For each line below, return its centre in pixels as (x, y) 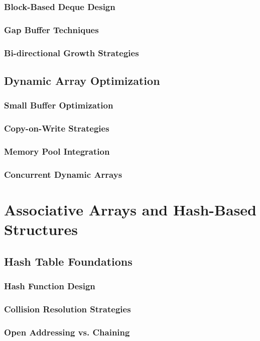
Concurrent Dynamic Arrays (63, 174)
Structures (41, 229)
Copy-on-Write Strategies (57, 128)
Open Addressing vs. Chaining (67, 332)
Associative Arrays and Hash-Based (130, 209)
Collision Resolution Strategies (68, 309)
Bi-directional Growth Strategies (72, 52)
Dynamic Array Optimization (82, 80)
